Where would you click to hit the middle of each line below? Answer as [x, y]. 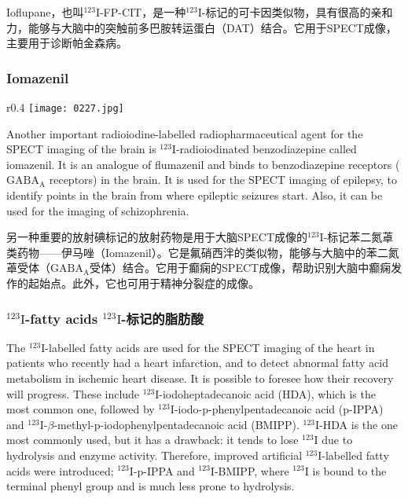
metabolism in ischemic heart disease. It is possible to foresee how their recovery [200, 378]
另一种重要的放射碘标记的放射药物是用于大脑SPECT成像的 [157, 237]
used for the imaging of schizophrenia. [98, 210]
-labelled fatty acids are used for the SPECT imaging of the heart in [210, 347]
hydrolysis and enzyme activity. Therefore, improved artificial [154, 455]
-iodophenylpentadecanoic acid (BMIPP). [200, 424]
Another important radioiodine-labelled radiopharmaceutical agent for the [185, 133]
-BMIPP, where [252, 470]
